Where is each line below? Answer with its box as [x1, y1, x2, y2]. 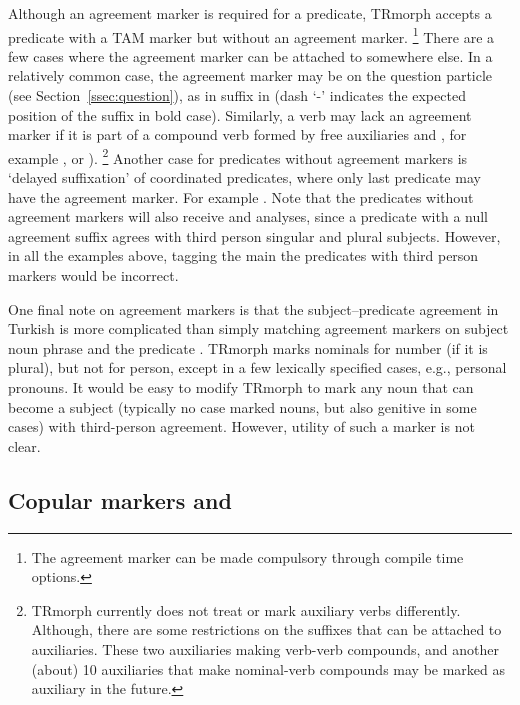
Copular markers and [8, 484, 232, 515]
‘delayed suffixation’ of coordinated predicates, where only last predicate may [8, 167, 481, 188]
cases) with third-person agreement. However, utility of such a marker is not [8, 416, 475, 437]
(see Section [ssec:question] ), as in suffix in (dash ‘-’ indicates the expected [8, 85, 466, 106]
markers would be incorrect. [8, 265, 179, 286]
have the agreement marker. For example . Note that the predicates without [8, 186, 474, 207]
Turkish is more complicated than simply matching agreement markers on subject [8, 318, 509, 339]
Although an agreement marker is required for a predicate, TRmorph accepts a [8, 3, 492, 23]
